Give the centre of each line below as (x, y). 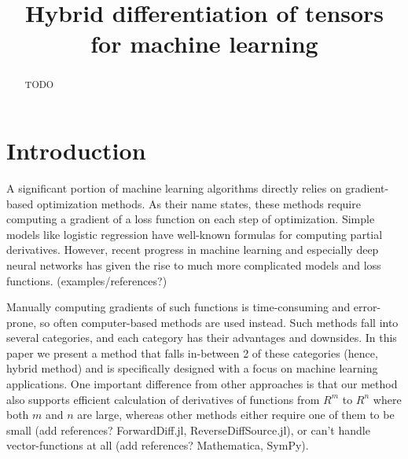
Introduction (76, 151)
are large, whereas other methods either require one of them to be (236, 415)
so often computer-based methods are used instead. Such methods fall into (219, 322)
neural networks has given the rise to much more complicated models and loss (194, 264)
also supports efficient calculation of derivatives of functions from (163, 399)
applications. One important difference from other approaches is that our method (202, 384)
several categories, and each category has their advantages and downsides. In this (202, 338)
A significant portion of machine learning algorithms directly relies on (174, 187)
